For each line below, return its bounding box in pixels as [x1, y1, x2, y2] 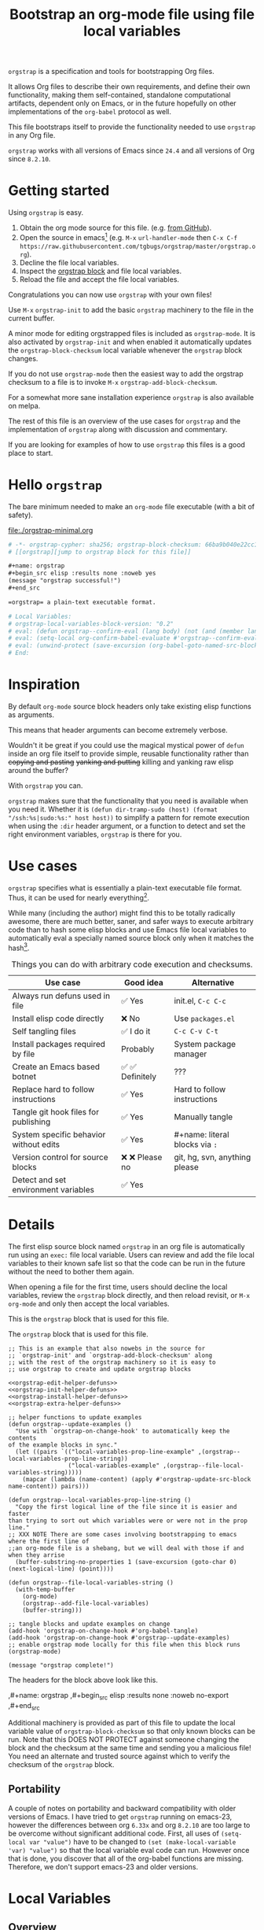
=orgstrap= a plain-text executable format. [8, 598, 156, 606]
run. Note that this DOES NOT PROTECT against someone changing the [8, 1734, 240, 1744]
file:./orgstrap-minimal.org [8, 525, 93, 534]
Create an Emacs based [12, 1061, 101, 1072]
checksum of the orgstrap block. [8, 1759, 115, 1769]
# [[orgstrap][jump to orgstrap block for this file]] [8, 548, 192, 556]
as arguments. [8, 710, 55, 719]
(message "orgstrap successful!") [8, 577, 122, 585]
